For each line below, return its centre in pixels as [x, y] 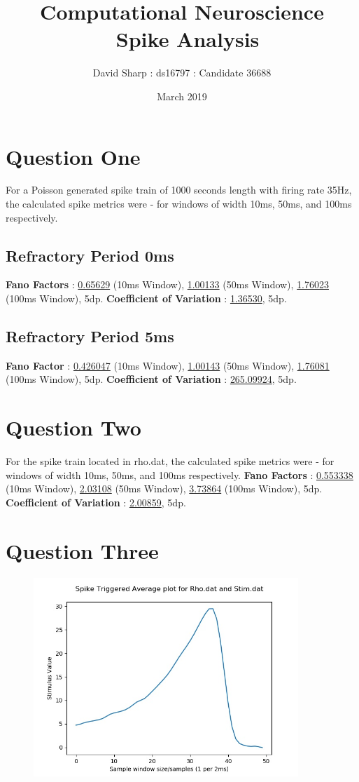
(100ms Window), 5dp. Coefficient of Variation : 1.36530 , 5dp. [146, 298]
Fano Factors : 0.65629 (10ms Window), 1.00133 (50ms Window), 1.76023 [168, 284]
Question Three [82, 550]
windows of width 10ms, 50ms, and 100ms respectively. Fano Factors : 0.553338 [179, 474]
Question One [73, 156]
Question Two [73, 427]
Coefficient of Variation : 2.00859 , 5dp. [96, 502]
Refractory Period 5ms [90, 336]
